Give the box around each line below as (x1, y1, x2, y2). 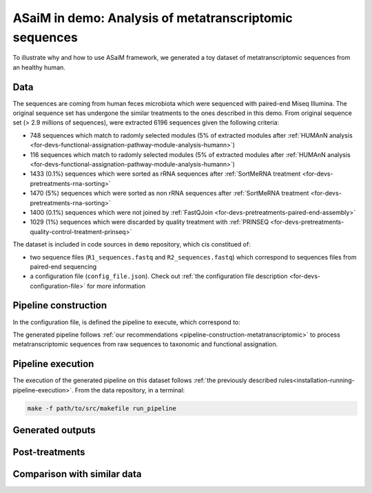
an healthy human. (12, 63, 65, 72)
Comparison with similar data (12, 468, 142, 480)
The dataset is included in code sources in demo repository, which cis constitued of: (12, 240, 251, 249)
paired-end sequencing (30, 262, 97, 271)
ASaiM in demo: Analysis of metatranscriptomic (12, 10, 293, 25)
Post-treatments (12, 446, 85, 458)
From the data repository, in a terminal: (74, 386, 185, 394)
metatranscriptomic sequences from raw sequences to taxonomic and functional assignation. (12, 340, 278, 348)
